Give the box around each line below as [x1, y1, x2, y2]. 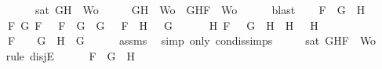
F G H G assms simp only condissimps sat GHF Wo [7, 32, 377, 49]
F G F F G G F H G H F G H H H [7, 16, 318, 33]
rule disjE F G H [5, 47, 136, 64]
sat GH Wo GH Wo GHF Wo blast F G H [35, 2, 366, 17]
